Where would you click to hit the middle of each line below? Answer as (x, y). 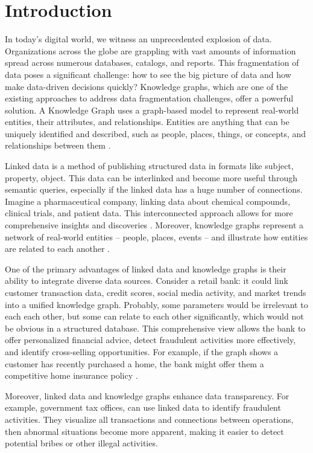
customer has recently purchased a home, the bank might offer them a (134, 363)
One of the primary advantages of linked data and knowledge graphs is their (146, 268)
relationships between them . (58, 145)
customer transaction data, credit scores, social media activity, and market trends (156, 292)
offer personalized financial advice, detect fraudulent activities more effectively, (150, 340)
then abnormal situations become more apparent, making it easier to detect (144, 431)
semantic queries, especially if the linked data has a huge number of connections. (154, 189)
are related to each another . (57, 249)
